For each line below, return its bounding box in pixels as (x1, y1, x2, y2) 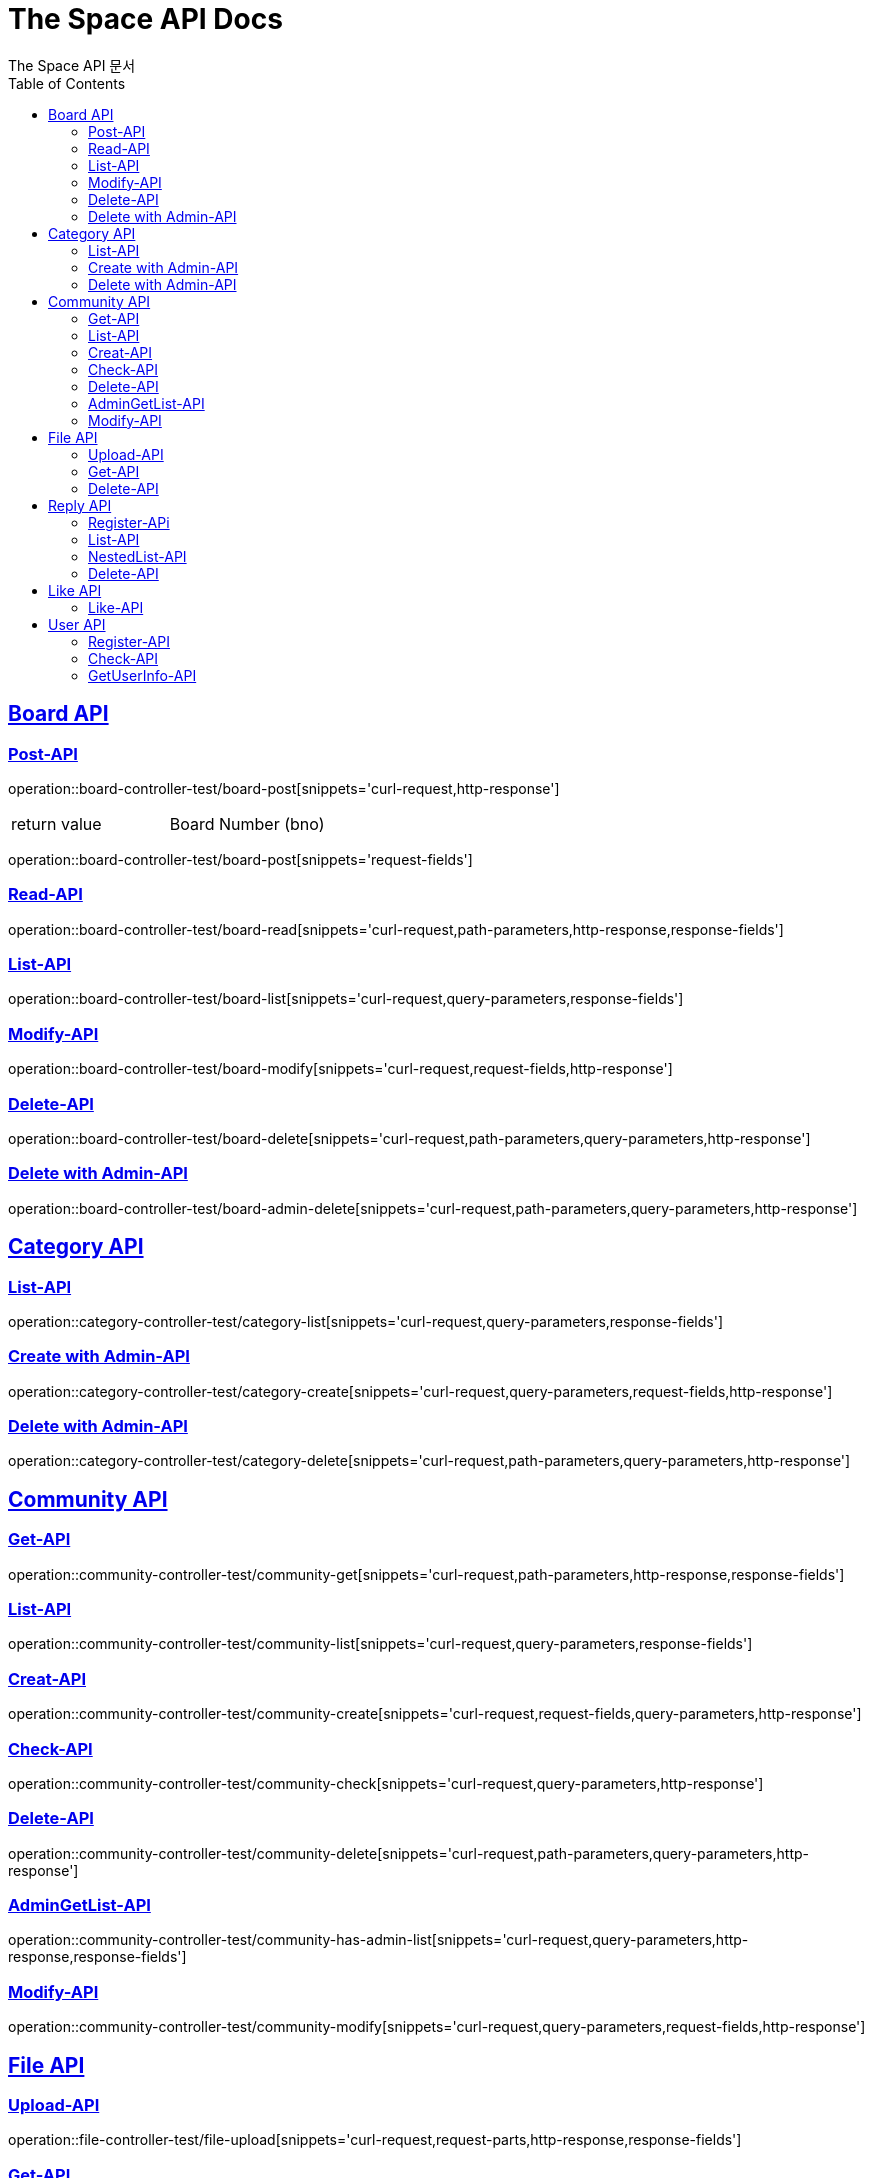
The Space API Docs (8, 2, 283, 36)
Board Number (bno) (169, 813, 325, 834)
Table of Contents (8, 74, 126, 92)
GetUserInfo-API (88, 666, 197, 684)
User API (48, 615, 106, 633)
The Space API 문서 (8, 56, 136, 74)
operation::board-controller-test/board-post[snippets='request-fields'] (8, 850, 473, 868)
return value (11, 813, 102, 834)
